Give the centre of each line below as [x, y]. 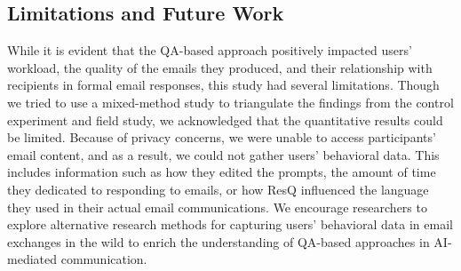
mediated [32, 259]
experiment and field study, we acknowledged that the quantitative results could [225, 120]
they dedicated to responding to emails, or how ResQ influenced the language [218, 189]
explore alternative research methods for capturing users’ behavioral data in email [230, 224]
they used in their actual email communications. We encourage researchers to [217, 207]
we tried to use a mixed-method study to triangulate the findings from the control [230, 102]
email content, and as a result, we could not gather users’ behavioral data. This [223, 154]
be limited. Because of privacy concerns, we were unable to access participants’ [222, 137]
